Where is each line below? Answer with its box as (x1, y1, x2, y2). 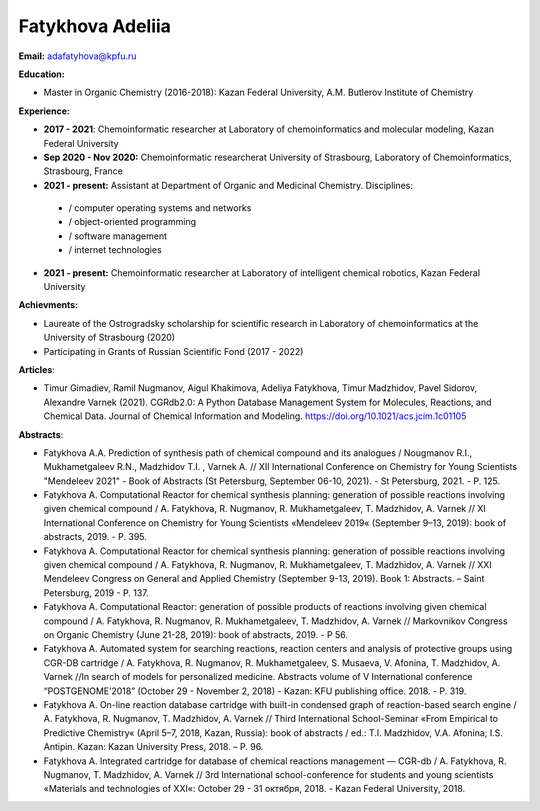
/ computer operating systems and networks (68, 202, 252, 214)
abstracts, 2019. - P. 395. (43, 531, 147, 543)
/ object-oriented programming (68, 216, 197, 228)
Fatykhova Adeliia (18, 15, 172, 37)
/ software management (68, 230, 167, 242)
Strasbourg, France (43, 165, 124, 177)
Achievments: (18, 299, 79, 311)
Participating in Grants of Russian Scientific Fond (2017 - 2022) (43, 345, 304, 357)
